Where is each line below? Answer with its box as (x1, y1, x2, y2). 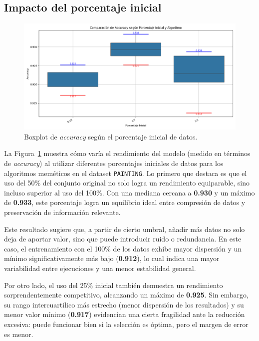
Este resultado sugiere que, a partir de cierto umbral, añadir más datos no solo (4, 223, 245, 234)
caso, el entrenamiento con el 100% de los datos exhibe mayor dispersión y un (4, 243, 242, 253)
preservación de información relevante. (4, 207, 121, 217)
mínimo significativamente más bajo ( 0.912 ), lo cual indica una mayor (4, 253, 220, 263)
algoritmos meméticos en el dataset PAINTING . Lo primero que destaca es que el (4, 167, 247, 178)
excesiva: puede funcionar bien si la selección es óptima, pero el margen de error (4, 318, 249, 329)
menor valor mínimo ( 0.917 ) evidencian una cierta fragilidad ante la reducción (4, 309, 245, 319)
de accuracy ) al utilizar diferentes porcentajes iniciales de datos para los (4, 157, 224, 168)
